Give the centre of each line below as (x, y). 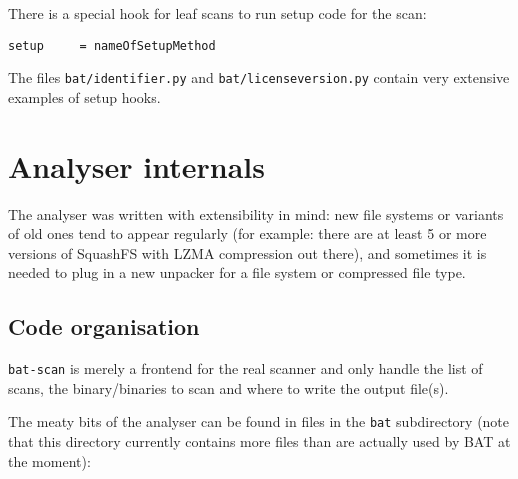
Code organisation (104, 326)
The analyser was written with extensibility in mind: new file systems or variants (256, 213)
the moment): (49, 460)
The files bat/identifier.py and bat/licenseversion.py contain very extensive (259, 77)
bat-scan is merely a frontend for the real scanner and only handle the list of (245, 368)
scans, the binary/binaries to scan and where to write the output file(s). (228, 387)
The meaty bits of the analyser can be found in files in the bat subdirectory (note (259, 421)
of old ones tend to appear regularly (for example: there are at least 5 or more (247, 233)
